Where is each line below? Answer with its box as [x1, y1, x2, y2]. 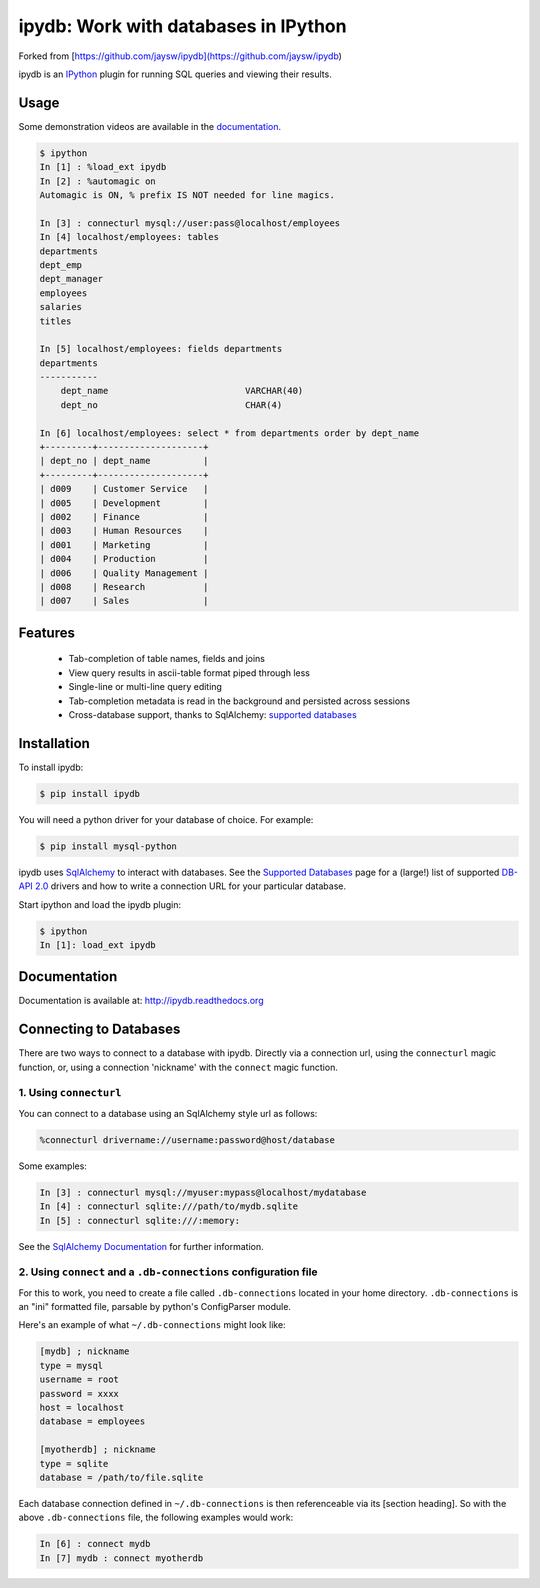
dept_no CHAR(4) [60, 399, 283, 410]
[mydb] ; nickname [39, 1346, 130, 1357]
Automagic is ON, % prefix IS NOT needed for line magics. [39, 190, 335, 200]
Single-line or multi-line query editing [68, 681, 222, 693]
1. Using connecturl [18, 1086, 122, 1100]
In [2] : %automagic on [39, 175, 157, 187]
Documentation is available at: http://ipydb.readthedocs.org [18, 995, 264, 1007]
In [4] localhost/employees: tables [39, 231, 220, 243]
